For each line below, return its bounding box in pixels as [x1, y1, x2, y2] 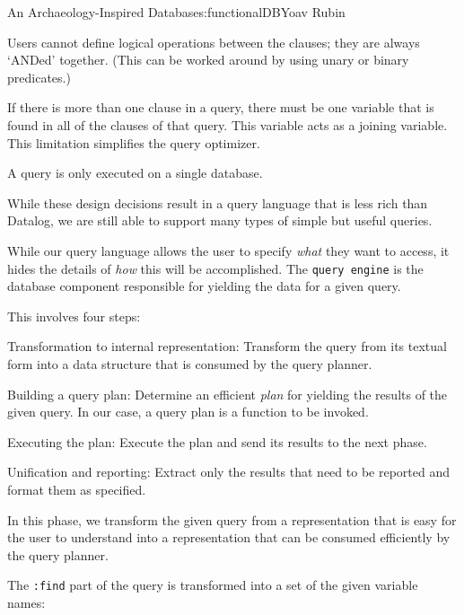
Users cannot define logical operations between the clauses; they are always [7, 32, 420, 51]
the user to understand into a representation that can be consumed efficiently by [7, 528, 451, 547]
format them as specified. [7, 479, 146, 498]
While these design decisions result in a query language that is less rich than [7, 193, 428, 212]
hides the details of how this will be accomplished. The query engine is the [7, 259, 424, 277]
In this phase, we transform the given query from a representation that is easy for [7, 510, 457, 529]
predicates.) [7, 67, 71, 86]
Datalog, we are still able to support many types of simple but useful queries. [7, 211, 433, 230]
